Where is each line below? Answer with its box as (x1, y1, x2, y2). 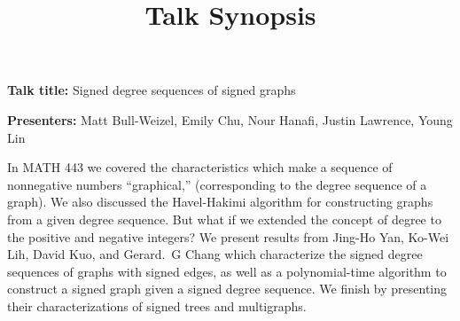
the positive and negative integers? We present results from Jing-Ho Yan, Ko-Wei (7, 227, 449, 246)
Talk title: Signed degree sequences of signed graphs (7, 81, 296, 99)
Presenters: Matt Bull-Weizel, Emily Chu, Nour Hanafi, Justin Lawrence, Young (7, 110, 453, 129)
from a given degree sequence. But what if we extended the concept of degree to (7, 209, 441, 228)
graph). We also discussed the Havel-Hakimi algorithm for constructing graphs (7, 192, 433, 211)
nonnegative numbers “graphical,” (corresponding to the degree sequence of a (7, 175, 427, 193)
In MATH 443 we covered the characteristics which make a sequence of (7, 158, 393, 176)
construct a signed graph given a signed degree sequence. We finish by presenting (7, 279, 448, 298)
